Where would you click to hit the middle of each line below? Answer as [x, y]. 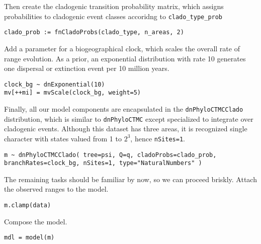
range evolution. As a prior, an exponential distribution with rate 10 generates [125, 58]
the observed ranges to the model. [56, 189]
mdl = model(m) [29, 238]
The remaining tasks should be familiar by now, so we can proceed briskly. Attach [130, 179]
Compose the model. [36, 221]
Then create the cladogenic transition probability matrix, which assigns [114, 6]
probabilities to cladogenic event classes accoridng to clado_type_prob [113, 16]
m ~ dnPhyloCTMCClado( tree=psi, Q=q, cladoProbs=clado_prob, [110, 155]
